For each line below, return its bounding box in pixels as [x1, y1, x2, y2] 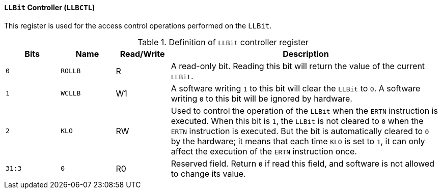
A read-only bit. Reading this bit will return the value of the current [171, 60, 425, 71]
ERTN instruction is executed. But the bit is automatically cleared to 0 [171, 125, 429, 136]
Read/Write [120, 48, 165, 59]
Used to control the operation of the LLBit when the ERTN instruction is [171, 105, 438, 116]
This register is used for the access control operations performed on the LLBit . [4, 21, 272, 30]
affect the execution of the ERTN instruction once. [171, 146, 357, 156]
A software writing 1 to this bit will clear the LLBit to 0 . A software [171, 83, 421, 93]
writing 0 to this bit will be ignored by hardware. [171, 93, 352, 104]
